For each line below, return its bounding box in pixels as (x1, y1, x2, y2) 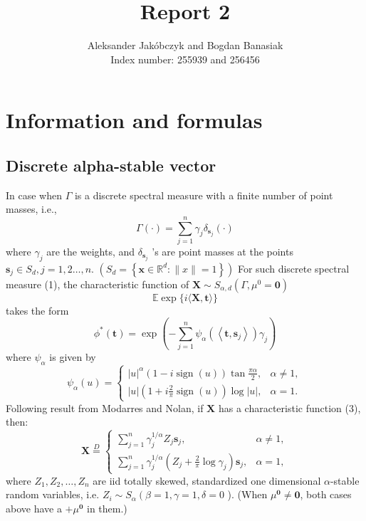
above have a (6, 501, 62, 516)
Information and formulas (6, 105, 263, 135)
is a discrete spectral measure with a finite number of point (74, 187, 333, 202)
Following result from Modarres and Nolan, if (6, 400, 204, 415)
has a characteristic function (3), (218, 400, 361, 415)
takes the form (6, 302, 69, 317)
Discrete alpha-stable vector (6, 154, 216, 176)
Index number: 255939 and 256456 (110, 51, 260, 66)
